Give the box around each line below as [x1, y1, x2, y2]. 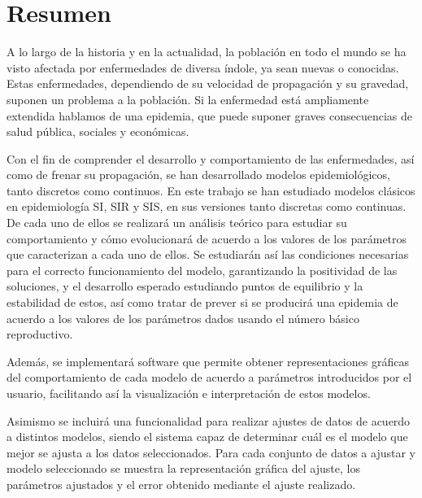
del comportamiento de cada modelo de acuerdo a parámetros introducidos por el [7, 369, 412, 386]
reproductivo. [7, 325, 73, 343]
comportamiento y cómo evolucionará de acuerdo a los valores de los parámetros [7, 229, 407, 247]
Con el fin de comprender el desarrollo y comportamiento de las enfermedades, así [7, 150, 415, 167]
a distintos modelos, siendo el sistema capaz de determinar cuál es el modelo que [7, 428, 408, 445]
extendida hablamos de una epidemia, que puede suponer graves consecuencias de [7, 107, 412, 124]
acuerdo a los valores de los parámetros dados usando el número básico [7, 309, 359, 326]
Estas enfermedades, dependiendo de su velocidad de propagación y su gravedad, [7, 75, 409, 92]
